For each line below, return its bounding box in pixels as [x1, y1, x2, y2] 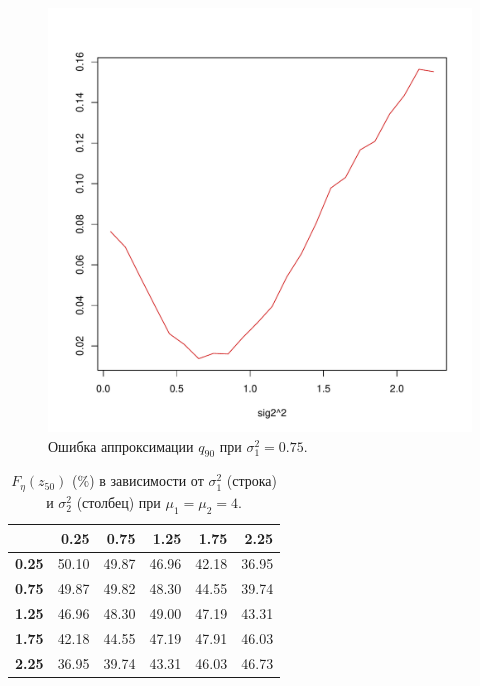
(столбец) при [76, 491, 161, 512]
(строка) [226, 470, 277, 491]
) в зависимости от [89, 470, 204, 491]
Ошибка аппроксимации [48, 435, 194, 456]
